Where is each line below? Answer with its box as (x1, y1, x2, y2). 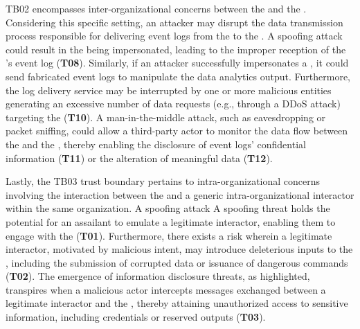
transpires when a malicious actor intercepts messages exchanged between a (6, 282, 326, 296)
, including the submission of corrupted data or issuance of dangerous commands (6, 255, 348, 269)
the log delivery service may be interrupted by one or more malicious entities (6, 82, 332, 97)
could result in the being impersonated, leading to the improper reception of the (6, 42, 346, 56)
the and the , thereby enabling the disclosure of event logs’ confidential (6, 136, 306, 151)
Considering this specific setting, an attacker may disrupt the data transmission (6, 15, 343, 29)
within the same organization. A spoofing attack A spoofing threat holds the (6, 201, 330, 215)
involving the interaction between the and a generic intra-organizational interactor (6, 187, 354, 202)
